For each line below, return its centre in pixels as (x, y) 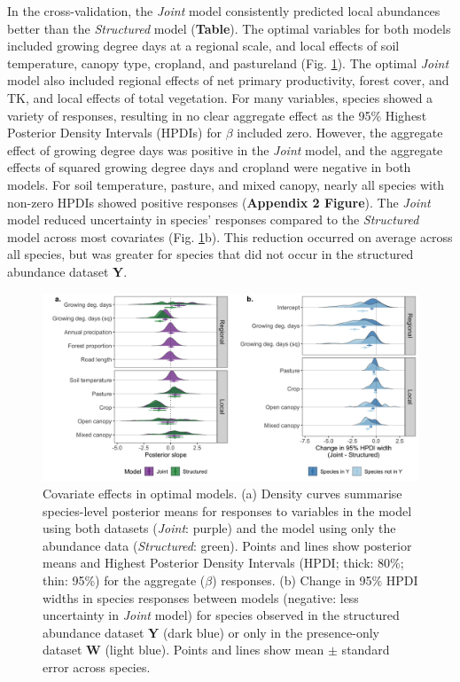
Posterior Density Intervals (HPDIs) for (114, 133)
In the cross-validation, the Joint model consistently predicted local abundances (224, 11)
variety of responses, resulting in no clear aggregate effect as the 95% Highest (217, 115)
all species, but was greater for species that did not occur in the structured (211, 254)
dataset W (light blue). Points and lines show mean (183, 650)
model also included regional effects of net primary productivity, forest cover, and (228, 80)
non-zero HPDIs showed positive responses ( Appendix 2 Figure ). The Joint (219, 202)
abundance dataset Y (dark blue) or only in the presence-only (211, 632)
